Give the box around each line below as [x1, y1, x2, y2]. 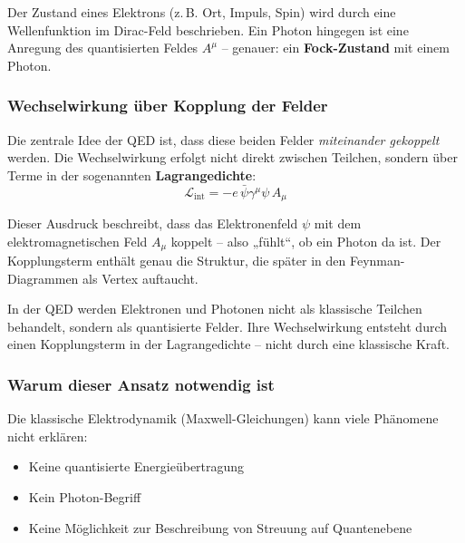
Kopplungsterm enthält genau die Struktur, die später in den [7, 251, 346, 270]
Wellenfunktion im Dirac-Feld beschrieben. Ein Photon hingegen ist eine [7, 20, 409, 39]
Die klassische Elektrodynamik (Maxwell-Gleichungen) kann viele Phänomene [7, 409, 439, 428]
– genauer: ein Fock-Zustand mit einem [221, 38, 450, 57]
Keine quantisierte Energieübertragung [28, 457, 245, 476]
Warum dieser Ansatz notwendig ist [7, 373, 275, 395]
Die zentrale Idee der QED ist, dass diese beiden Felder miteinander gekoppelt [7, 130, 440, 149]
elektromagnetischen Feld [7, 231, 148, 250]
